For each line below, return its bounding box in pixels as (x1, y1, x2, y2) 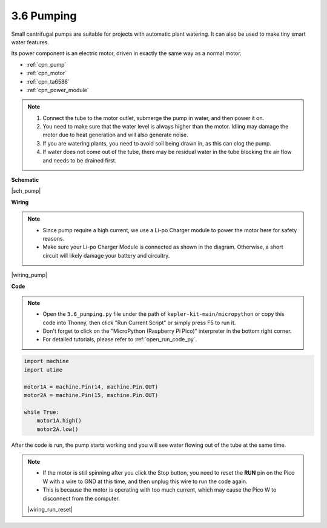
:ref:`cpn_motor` (26, 70, 67, 77)
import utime (24, 366, 63, 373)
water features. (11, 38, 50, 45)
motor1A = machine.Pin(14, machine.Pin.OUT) (24, 383, 159, 390)
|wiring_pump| (11, 272, 48, 279)
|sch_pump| (11, 187, 41, 195)
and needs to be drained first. (42, 156, 117, 164)
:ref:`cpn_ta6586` (26, 78, 70, 85)
